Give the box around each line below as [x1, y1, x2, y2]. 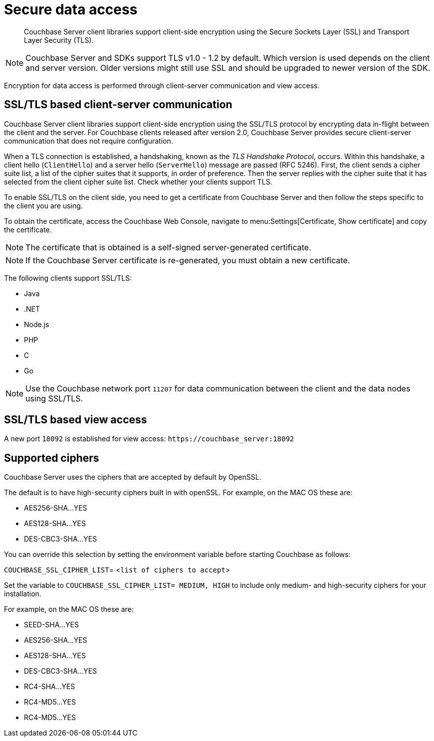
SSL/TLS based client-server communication [4, 98, 232, 111]
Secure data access [4, 1, 138, 18]
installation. [4, 589, 41, 598]
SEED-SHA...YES [24, 620, 79, 629]
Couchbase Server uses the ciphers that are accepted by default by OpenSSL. [4, 473, 261, 482]
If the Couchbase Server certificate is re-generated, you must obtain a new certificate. [25, 255, 350, 265]
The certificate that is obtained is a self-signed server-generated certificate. [25, 242, 311, 252]
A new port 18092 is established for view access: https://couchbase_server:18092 [4, 434, 294, 443]
